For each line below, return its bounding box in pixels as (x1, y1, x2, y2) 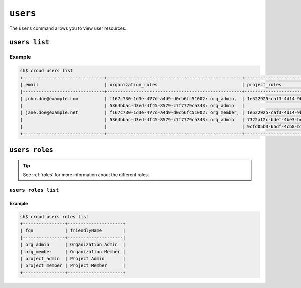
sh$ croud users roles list (20, 214, 89, 219)
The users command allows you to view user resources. (9, 25, 127, 31)
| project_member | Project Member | (20, 263, 126, 268)
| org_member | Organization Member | (20, 249, 126, 254)
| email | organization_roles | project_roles (20, 82, 282, 87)
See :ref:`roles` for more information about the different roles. (23, 172, 149, 178)
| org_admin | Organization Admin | (20, 242, 126, 248)
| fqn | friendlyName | (20, 228, 126, 233)
